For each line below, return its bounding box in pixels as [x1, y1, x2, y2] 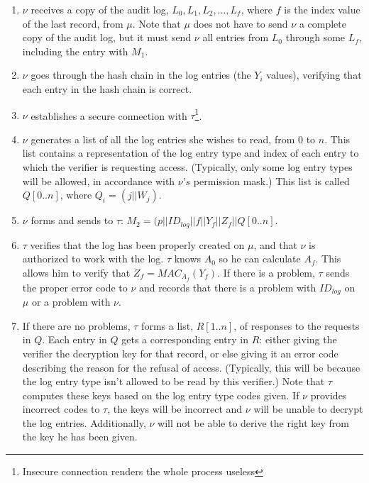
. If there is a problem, [217, 265, 315, 279]
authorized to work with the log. [22, 251, 164, 266]
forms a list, [141, 318, 194, 333]
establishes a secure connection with [31, 108, 187, 123]
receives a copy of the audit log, [31, 2, 169, 16]
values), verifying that [266, 67, 362, 82]
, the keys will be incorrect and [107, 401, 243, 416]
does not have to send [193, 16, 288, 30]
